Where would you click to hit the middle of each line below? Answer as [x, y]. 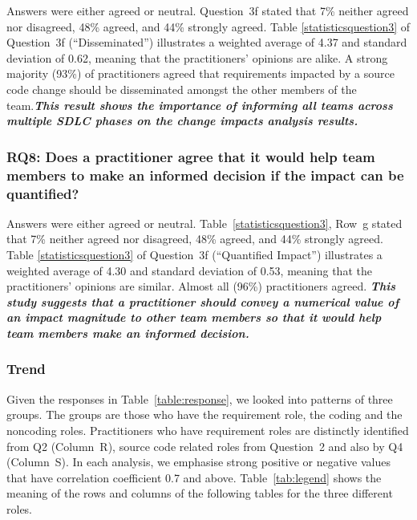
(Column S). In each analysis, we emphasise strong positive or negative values [198, 462]
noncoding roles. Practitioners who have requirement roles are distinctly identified [208, 430]
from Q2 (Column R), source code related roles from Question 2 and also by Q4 [205, 446]
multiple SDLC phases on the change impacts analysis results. [182, 121]
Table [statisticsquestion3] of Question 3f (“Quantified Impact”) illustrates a [194, 254]
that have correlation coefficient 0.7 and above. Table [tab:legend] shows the [194, 477]
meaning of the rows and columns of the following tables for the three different [200, 493]
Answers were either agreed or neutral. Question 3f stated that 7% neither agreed [208, 10]
